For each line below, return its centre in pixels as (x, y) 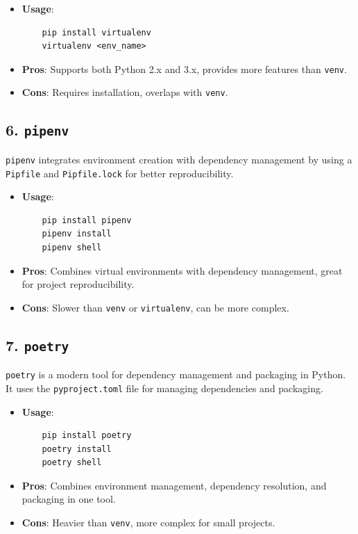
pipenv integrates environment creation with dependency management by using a (179, 159)
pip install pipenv (87, 220)
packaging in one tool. (69, 499)
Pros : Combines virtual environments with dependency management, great (182, 270)
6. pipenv (37, 130)
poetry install (77, 449)
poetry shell (72, 463)
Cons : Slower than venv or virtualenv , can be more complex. (155, 307)
